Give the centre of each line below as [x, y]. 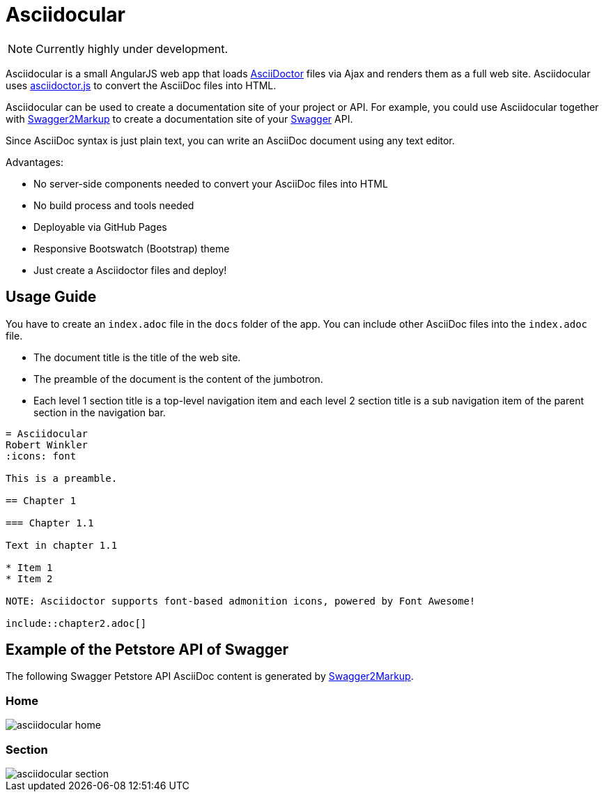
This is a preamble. [62, 478]
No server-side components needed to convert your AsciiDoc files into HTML [211, 183]
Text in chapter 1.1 [62, 545]
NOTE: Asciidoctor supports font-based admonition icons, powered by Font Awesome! [241, 601]
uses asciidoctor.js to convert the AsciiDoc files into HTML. [141, 85]
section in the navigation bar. [100, 412]
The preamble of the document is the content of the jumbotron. [178, 379]
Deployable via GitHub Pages [100, 227]
